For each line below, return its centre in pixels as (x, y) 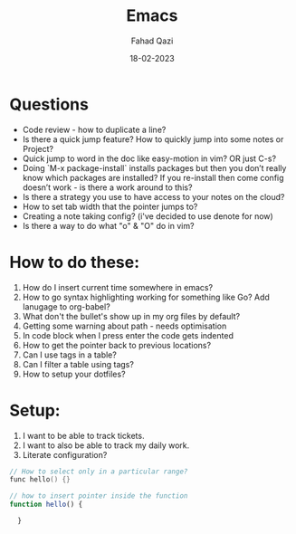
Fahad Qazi (152, 41)
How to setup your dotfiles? (74, 374)
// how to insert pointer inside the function (99, 496)
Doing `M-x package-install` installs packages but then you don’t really (154, 167)
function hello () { (46, 505)
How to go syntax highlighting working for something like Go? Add (146, 297)
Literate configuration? (65, 454)
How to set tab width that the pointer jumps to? (110, 206)
